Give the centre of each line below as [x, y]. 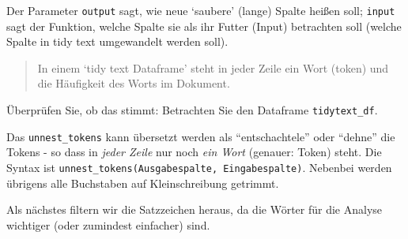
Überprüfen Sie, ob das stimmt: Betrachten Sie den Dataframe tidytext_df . [192, 110]
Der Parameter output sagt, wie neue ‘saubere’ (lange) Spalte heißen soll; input [201, 10]
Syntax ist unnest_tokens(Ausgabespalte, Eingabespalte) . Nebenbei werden [199, 167]
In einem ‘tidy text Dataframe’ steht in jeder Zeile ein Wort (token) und [213, 67]
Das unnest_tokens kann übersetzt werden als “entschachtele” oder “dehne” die [201, 136]
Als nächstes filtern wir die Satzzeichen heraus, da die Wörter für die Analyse [195, 209]
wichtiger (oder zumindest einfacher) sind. [108, 224]
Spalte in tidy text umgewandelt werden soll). [117, 41]
